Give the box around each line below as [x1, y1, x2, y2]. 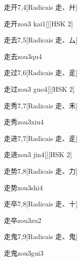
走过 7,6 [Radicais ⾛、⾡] [4, 67, 78, 78]
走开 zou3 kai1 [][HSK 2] [4, 18, 73, 28]
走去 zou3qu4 [4, 51, 42, 61]
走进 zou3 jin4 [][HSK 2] [4, 149, 72, 160]
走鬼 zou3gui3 [4, 247, 44, 258]
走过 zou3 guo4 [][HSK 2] [4, 83, 75, 94]
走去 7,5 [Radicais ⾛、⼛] [4, 35, 78, 45]
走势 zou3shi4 [4, 182, 43, 192]
